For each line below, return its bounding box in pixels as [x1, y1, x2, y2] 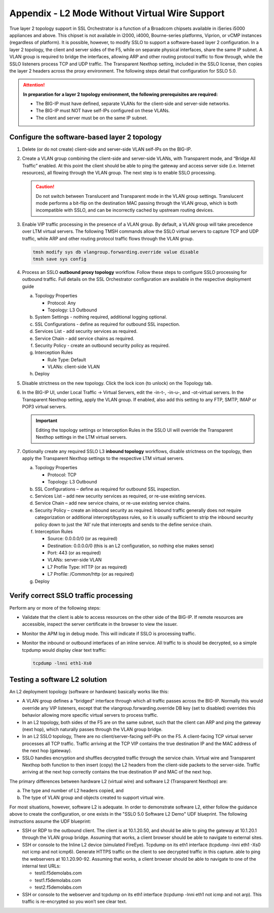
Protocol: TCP [47, 472, 77, 478]
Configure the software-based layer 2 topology [9, 132, 162, 142]
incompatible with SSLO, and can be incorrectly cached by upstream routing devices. [36, 207, 214, 213]
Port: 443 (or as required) [47, 550, 101, 556]
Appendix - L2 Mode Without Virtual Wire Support [9, 8, 225, 19]
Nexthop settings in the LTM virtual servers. [36, 434, 127, 440]
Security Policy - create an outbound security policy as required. [35, 342, 170, 348]
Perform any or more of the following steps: [9, 605, 101, 611]
